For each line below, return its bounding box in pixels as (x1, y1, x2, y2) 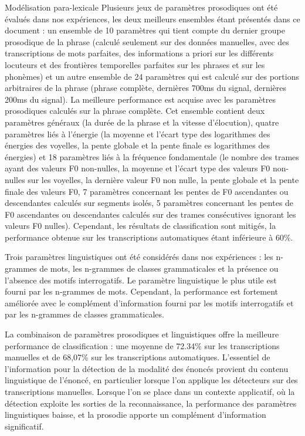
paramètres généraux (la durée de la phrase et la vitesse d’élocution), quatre (5, 116, 279, 128)
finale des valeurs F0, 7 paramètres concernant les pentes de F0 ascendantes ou (5, 185, 289, 197)
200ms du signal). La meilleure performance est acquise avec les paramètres (5, 93, 276, 105)
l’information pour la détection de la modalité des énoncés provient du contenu (5, 362, 289, 374)
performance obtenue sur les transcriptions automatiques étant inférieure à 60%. (5, 231, 293, 243)
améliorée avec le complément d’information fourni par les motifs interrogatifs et (5, 296, 294, 309)
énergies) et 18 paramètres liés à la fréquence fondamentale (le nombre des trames (5, 150, 299, 163)
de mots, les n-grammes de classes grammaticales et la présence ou (39, 262, 279, 275)
